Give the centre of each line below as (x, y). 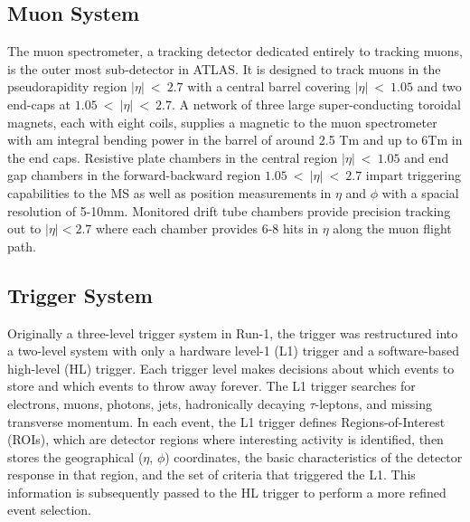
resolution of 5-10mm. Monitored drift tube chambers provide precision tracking (229, 210)
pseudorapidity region (67, 86)
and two (439, 86)
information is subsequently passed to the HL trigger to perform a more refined (227, 492)
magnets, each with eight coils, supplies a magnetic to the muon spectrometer (222, 122)
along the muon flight (392, 228)
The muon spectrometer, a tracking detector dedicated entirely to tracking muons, (235, 51)
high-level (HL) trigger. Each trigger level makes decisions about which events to (231, 368)
